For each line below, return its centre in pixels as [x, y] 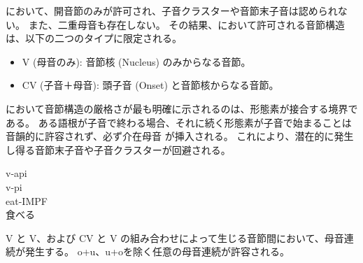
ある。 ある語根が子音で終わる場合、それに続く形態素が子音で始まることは [179, 122]
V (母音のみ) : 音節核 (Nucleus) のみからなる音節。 [136, 61]
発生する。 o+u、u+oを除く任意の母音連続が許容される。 [157, 251]
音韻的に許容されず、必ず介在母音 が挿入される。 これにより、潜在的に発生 [180, 136]
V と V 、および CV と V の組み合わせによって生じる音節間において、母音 [175, 237]
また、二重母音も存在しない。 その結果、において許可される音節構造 [186, 24]
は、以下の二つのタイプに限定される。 [94, 38]
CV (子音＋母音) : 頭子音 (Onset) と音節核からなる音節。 [150, 85]
